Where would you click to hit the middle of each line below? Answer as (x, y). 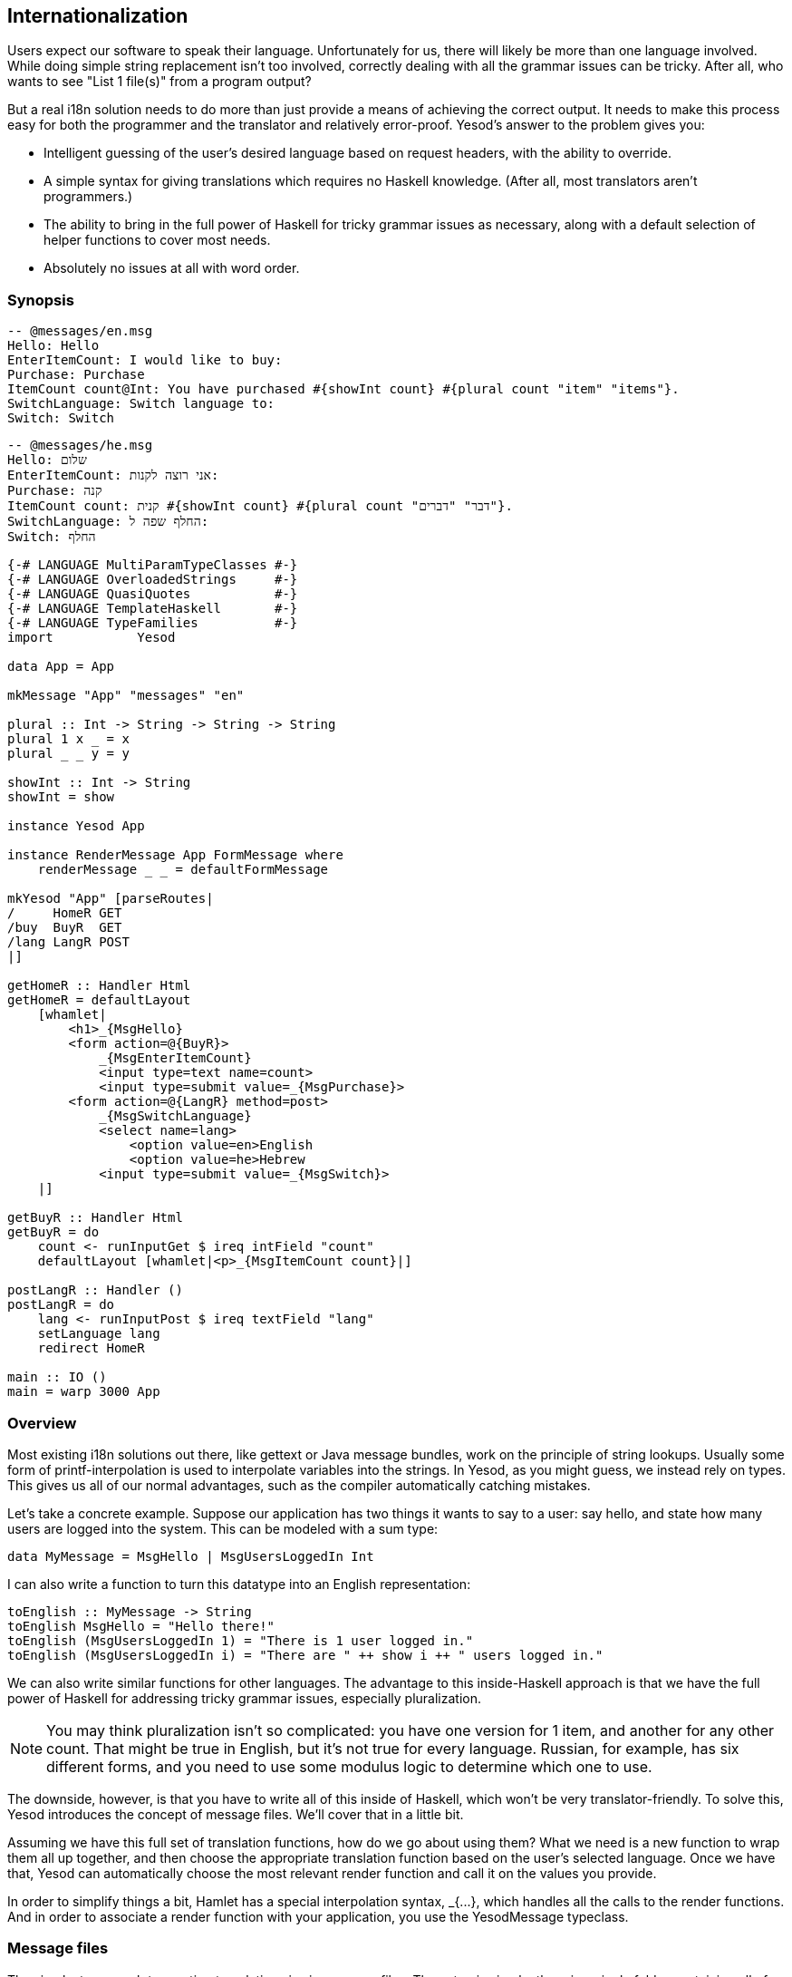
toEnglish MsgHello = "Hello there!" (141, 1626)
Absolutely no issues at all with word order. (172, 268)
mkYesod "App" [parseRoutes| (111, 899)
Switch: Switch (61, 418)
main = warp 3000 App (84, 1392)
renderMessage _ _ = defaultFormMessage (183, 870)
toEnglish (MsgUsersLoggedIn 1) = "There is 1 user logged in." (241, 1640)
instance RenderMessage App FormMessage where (175, 855)
